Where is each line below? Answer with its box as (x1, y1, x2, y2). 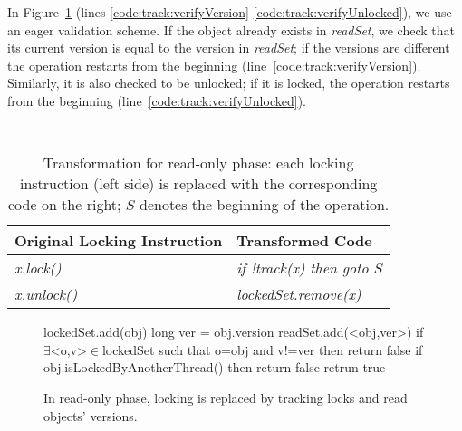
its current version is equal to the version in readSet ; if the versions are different (7, 38, 450, 57)
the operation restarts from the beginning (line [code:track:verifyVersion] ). (7, 55, 421, 74)
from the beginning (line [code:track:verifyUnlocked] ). (7, 91, 306, 110)
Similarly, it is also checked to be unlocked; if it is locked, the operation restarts (7, 73, 450, 92)
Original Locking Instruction (14, 230, 223, 252)
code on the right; (8, 194, 121, 215)
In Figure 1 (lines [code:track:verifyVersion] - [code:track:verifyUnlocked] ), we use (7, 3, 452, 21)
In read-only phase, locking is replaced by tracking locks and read (43, 388, 408, 407)
